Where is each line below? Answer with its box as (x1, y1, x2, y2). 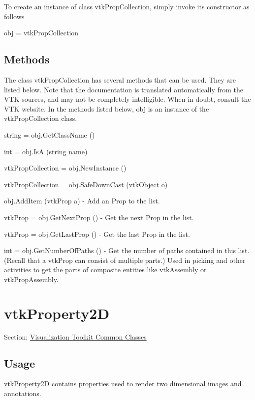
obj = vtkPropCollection (4, 28, 79, 38)
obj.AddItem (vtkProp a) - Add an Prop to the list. (4, 196, 160, 206)
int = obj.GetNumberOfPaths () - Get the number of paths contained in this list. (4, 245, 250, 256)
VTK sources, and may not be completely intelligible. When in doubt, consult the (4, 94, 251, 104)
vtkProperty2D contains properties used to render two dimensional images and (4, 378, 242, 389)
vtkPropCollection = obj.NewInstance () (4, 163, 127, 173)
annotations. (4, 388, 41, 398)
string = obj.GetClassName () (4, 129, 95, 140)
